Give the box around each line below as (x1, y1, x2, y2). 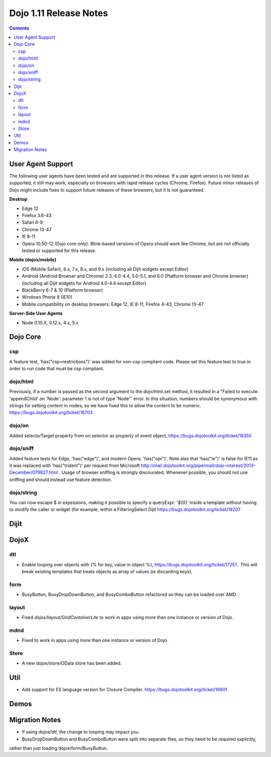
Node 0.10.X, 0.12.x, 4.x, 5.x (22, 319, 79, 326)
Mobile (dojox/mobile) (9, 257, 57, 263)
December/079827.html (9, 469, 58, 475)
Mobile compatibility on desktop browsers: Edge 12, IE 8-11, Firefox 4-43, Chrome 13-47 (22, 301, 204, 307)
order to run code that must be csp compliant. (9, 365, 104, 371)
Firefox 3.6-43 (22, 212, 52, 218)
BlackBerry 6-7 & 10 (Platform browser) (22, 287, 103, 293)
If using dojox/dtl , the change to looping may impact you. (22, 729, 140, 735)
